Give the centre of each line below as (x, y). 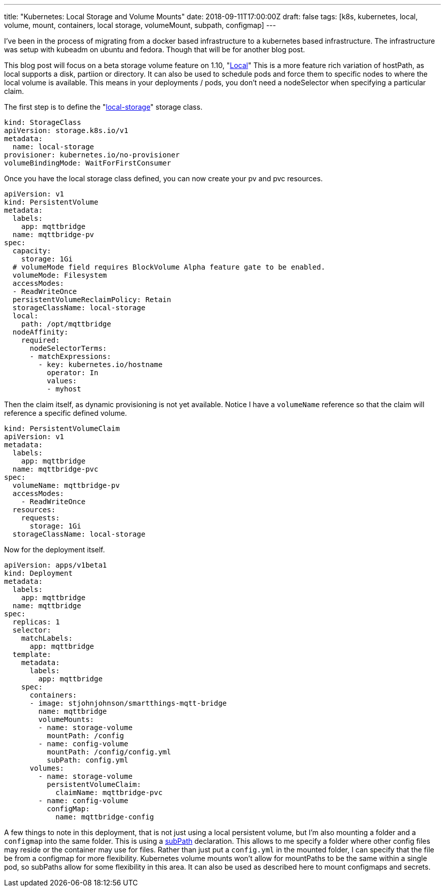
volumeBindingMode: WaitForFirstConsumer (88, 163)
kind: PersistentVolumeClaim (62, 428)
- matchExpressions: (70, 356)
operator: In (73, 373)
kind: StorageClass (43, 122)
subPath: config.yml (88, 760)
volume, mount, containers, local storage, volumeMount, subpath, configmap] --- (140, 25)
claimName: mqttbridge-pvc (109, 793)
